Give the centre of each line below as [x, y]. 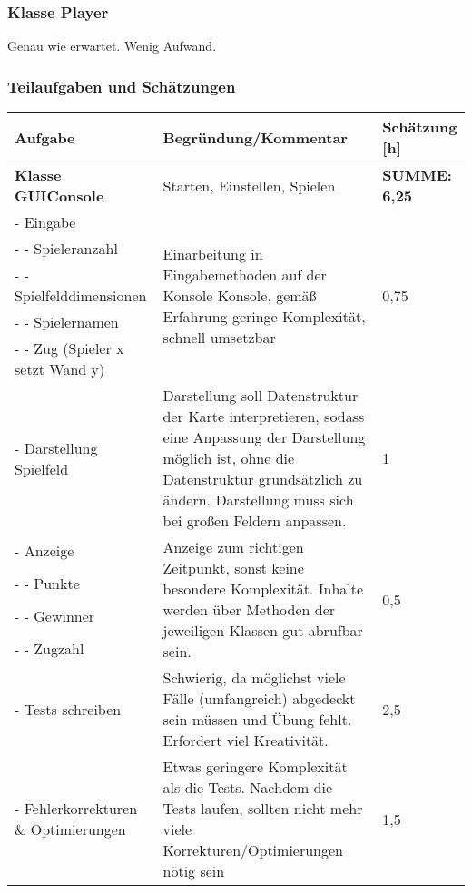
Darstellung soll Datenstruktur [261, 396]
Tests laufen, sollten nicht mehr [263, 809]
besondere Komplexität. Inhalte [263, 589]
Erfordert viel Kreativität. [246, 741]
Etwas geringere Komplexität [255, 767]
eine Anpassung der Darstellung [264, 437]
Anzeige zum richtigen [233, 547]
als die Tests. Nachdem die [247, 788]
